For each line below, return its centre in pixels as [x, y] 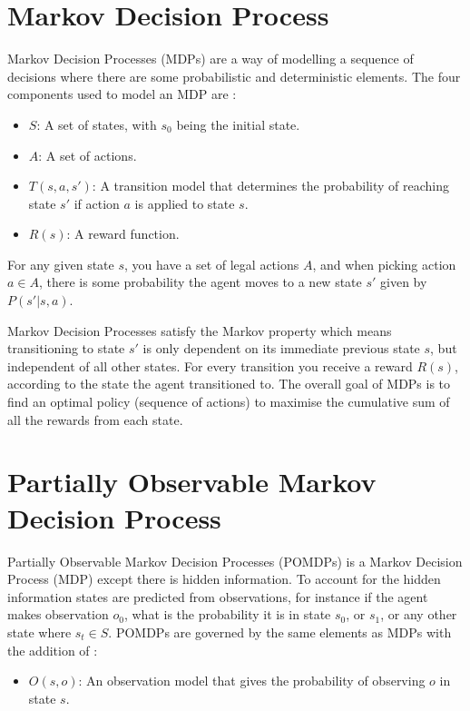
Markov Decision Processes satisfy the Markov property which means [200, 330]
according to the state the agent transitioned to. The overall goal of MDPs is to [229, 384]
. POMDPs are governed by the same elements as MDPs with [280, 632]
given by [404, 282]
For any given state [61, 264]
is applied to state [185, 203]
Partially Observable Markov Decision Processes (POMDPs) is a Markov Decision [235, 561]
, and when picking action [384, 264]
